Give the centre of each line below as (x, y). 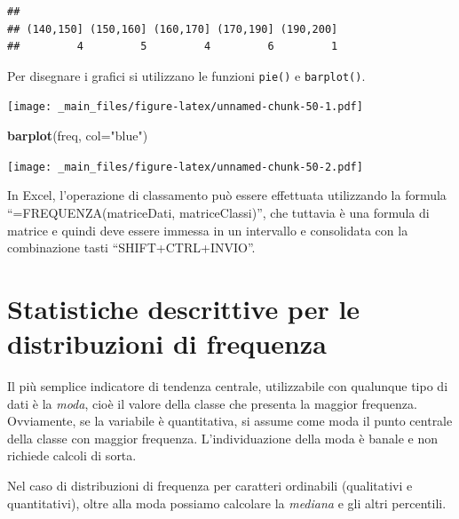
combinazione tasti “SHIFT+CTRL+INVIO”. (131, 248)
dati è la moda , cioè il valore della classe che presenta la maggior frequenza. (212, 403)
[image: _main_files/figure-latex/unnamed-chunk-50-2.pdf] (185, 167)
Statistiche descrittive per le (184, 308)
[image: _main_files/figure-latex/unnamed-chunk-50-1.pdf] (185, 107)
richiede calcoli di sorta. (72, 455)
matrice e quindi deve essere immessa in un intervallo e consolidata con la (208, 230)
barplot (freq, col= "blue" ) (78, 136)
